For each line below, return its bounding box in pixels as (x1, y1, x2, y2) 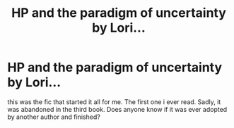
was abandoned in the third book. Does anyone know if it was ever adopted (7, 105, 228, 113)
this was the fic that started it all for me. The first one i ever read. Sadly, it (7, 97, 221, 106)
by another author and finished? (7, 113, 100, 121)
